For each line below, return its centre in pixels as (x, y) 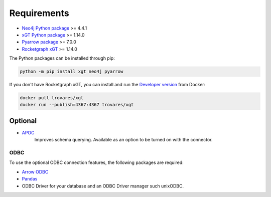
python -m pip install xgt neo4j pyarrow (72, 72)
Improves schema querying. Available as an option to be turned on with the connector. (123, 140)
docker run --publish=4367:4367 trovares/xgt (77, 105)
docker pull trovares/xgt (52, 98)
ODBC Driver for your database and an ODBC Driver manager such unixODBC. (103, 186)
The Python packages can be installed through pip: (62, 58)
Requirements (39, 13)
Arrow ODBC (35, 172)
